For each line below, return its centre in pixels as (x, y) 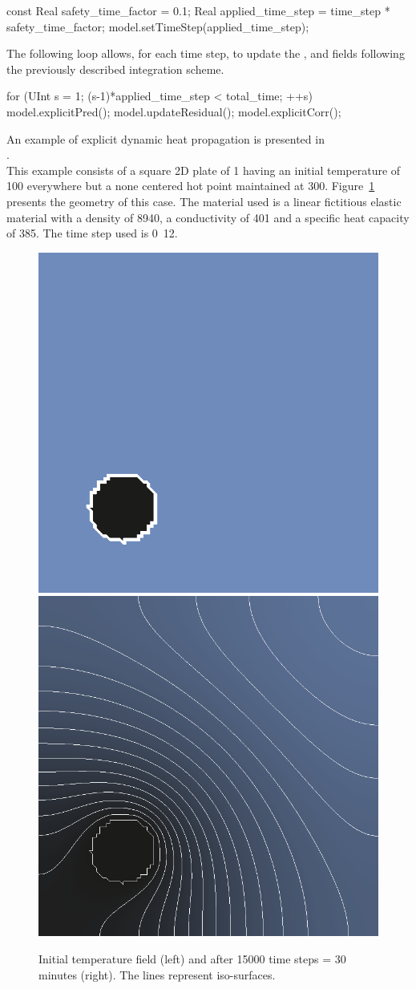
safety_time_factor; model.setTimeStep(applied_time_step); (158, 26)
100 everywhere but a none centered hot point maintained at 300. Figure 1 (191, 186)
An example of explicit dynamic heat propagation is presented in (166, 138)
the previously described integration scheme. (115, 69)
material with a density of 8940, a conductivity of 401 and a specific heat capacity (208, 217)
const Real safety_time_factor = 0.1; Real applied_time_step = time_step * (198, 10)
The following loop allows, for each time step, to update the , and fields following (206, 53)
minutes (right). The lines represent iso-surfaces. (157, 974)
